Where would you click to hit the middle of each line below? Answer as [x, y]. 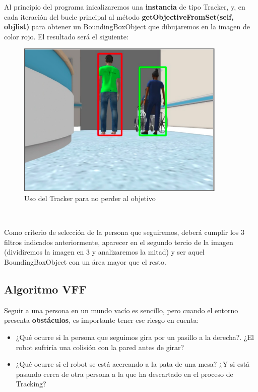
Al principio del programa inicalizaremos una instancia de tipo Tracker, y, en [125, 7]
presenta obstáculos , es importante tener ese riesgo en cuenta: [102, 320]
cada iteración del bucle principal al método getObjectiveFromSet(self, [119, 16]
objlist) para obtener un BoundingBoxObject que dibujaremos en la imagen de [127, 27]
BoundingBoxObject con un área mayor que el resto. [85, 261]
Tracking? [31, 384]
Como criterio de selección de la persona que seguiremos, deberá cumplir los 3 [124, 232]
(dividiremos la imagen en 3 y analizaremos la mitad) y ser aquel [104, 252]
